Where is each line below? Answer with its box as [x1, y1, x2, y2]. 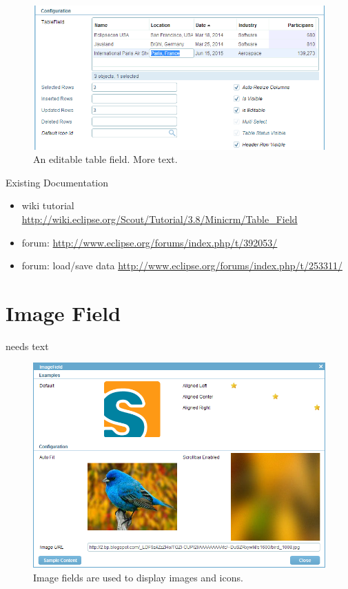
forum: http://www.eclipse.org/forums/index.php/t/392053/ [21, 235, 278, 249]
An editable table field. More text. [33, 152, 178, 166]
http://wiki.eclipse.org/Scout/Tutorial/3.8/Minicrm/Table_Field [21, 211, 298, 226]
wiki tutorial [21, 198, 74, 213]
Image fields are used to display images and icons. [33, 570, 243, 584]
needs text [6, 338, 49, 353]
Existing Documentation [6, 175, 109, 189]
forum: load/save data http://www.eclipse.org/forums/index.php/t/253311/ [21, 258, 342, 273]
